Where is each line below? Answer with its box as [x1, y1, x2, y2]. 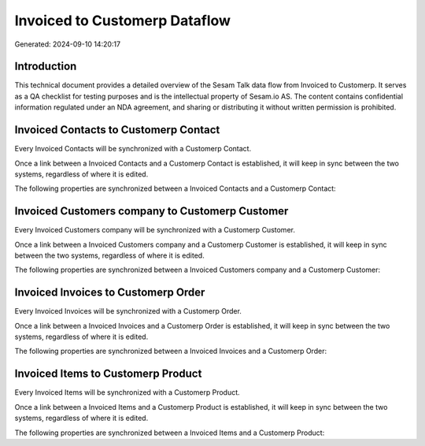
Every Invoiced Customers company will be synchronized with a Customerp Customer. [14, 225, 295, 235]
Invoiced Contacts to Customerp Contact [14, 123, 220, 137]
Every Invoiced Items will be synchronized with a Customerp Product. [14, 388, 240, 397]
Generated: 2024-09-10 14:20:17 [14, 39, 121, 49]
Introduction [14, 60, 77, 73]
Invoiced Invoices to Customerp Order [14, 286, 205, 299]
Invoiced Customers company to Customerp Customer [14, 205, 289, 218]
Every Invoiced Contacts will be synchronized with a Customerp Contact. [14, 144, 252, 154]
